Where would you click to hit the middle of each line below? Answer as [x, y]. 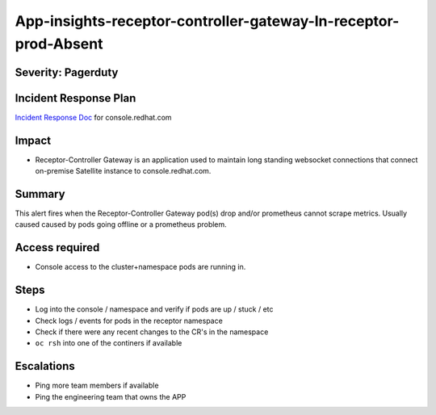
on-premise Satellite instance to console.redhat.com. [123, 171]
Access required [57, 247]
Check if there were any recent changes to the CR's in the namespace [152, 332]
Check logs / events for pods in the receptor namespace [129, 321]
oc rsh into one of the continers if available [109, 343]
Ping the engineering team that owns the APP [111, 396]
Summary [40, 194]
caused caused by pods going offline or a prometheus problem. [121, 224]
